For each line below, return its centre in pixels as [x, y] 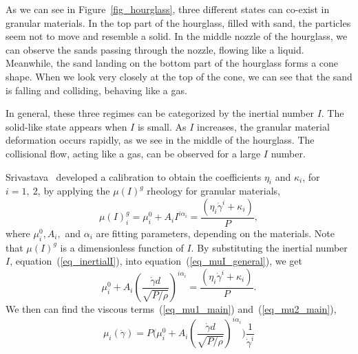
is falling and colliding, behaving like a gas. [96, 90]
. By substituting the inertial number [269, 247]
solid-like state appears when [66, 126]
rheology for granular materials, [213, 191]
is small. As [162, 126]
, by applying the [74, 191]
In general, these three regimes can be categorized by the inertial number [160, 113]
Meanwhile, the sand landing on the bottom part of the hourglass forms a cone [172, 63]
